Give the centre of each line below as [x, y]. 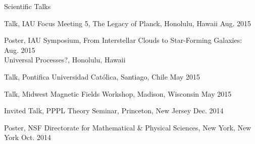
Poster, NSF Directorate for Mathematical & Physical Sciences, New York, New [128, 127]
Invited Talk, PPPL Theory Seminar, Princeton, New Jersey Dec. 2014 [114, 111]
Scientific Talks [28, 6]
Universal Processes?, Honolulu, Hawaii [65, 60]
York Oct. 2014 [28, 137]
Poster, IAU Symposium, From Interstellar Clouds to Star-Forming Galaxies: [123, 40]
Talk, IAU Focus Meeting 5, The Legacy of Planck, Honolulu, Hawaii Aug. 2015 [128, 23]
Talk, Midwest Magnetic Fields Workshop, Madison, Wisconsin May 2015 [118, 93]
